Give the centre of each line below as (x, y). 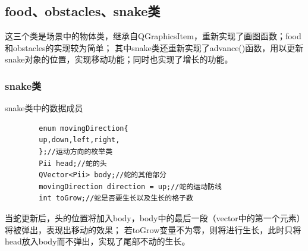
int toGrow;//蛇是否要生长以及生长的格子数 (116, 198)
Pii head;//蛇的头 (73, 163)
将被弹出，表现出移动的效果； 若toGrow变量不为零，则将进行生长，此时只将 (153, 229)
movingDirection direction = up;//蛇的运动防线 (130, 186)
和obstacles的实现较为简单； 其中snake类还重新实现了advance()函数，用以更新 (154, 47)
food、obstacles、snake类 (83, 11)
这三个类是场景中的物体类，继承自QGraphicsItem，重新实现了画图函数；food (153, 36)
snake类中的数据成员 (44, 108)
